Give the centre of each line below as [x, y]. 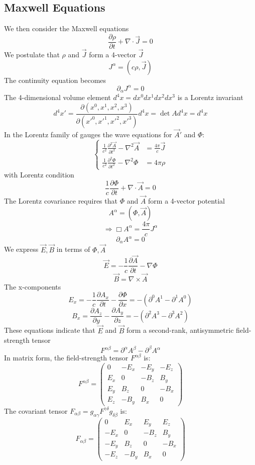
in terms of [73, 249]
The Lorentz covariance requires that [61, 200]
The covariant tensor [36, 410]
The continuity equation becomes [55, 80]
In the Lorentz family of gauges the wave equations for [88, 134]
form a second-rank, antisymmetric [180, 330]
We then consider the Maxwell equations [67, 28]
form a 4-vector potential [186, 200]
